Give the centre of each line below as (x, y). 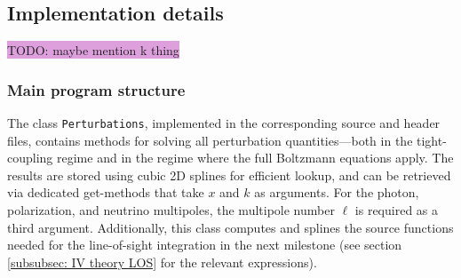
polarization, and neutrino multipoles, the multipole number (171, 210)
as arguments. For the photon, (337, 192)
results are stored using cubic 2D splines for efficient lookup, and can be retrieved (229, 175)
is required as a (397, 210)
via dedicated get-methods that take (106, 192)
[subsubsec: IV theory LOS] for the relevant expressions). (162, 262)
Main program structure (96, 89)
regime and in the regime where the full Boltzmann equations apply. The (255, 158)
